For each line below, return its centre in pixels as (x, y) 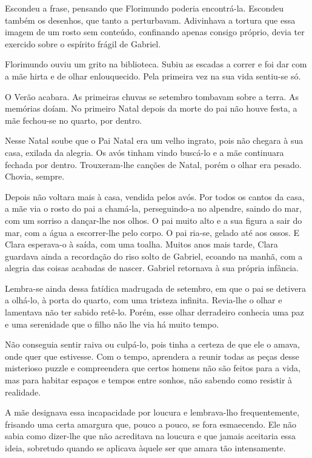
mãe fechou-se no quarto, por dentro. (74, 120)
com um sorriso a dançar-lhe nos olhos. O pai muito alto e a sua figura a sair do (154, 220)
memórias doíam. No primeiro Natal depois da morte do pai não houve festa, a (151, 108)
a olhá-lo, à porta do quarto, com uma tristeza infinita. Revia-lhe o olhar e (144, 300)
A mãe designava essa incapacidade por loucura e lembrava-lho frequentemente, (152, 412)
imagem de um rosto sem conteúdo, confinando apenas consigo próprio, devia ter (155, 32)
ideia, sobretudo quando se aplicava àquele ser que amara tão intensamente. (145, 448)
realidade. (23, 392)
